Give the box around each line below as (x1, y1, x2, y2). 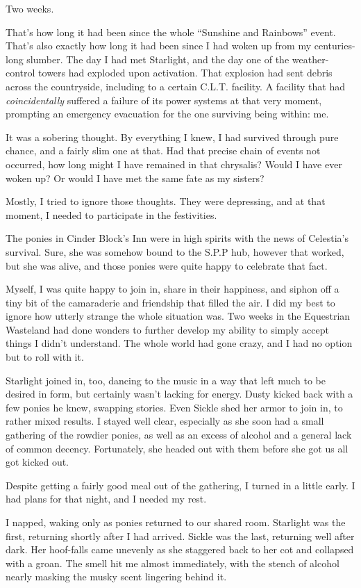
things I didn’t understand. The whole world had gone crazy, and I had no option (6, 336, 353, 350)
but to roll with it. (6, 350, 84, 364)
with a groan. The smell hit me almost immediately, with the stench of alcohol (6, 555, 339, 570)
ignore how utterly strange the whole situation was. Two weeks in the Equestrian (6, 309, 351, 323)
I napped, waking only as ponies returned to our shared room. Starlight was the (6, 515, 346, 529)
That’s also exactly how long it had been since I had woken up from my (6, 38, 312, 53)
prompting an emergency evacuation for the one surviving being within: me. (6, 106, 329, 121)
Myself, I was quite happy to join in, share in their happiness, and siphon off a (6, 281, 339, 296)
